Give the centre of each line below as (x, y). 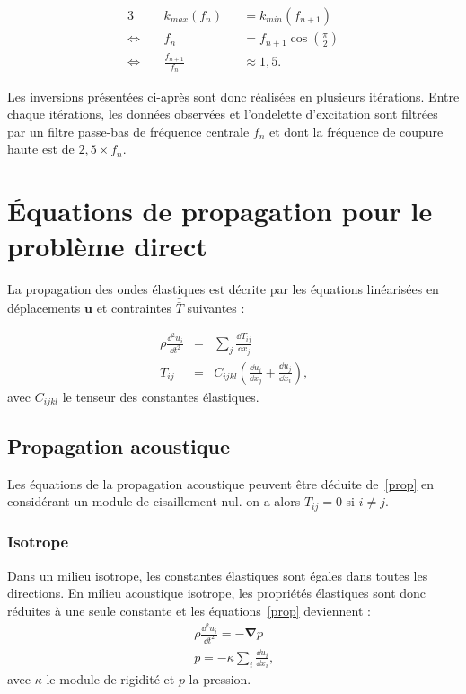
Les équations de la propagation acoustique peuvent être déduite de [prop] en (221, 483)
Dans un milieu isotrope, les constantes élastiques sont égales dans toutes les (218, 575)
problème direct (107, 246)
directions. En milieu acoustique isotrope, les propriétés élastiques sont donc (217, 593)
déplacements (44, 308)
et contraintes (134, 308)
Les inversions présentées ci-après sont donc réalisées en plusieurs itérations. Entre (233, 96)
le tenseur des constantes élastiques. (161, 396)
